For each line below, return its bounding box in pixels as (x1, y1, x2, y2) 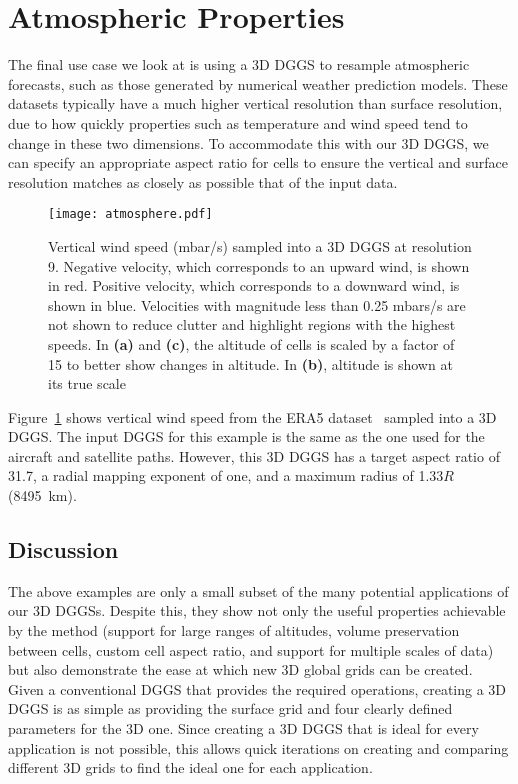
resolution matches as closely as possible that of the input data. (8, 171, 398, 192)
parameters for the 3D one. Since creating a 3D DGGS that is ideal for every (8, 718, 479, 739)
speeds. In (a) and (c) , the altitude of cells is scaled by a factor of (48, 333, 455, 354)
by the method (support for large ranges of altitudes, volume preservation (8, 620, 460, 641)
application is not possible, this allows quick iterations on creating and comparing (8, 737, 509, 758)
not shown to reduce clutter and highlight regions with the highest (48, 314, 456, 335)
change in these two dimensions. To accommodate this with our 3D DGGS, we (8, 132, 489, 153)
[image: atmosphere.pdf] (48, 207, 213, 222)
